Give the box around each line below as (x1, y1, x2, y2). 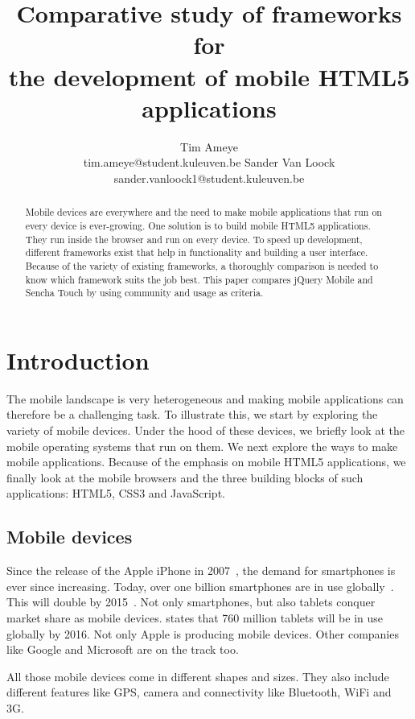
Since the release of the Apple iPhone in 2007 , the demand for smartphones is (6, 562, 396, 579)
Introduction (6, 343, 150, 376)
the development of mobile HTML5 (8, 60, 410, 93)
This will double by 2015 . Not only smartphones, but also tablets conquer (6, 593, 376, 610)
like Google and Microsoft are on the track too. (6, 641, 239, 658)
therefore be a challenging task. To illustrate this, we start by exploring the (6, 406, 378, 423)
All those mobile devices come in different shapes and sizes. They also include (6, 667, 389, 684)
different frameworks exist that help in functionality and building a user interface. (25, 246, 368, 259)
